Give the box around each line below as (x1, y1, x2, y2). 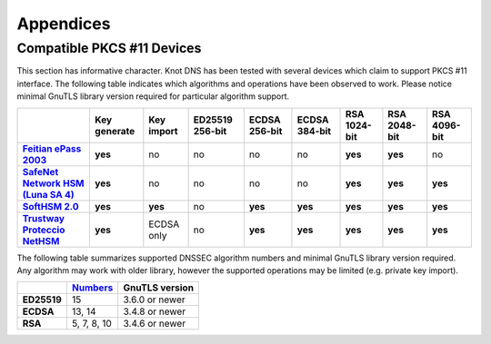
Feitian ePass (22, 142, 82, 154)
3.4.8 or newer (123, 305, 186, 318)
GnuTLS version (123, 281, 195, 294)
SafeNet (22, 165, 59, 178)
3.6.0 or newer (123, 293, 185, 306)
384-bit (296, 124, 332, 137)
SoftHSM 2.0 (22, 200, 79, 212)
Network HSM (22, 177, 85, 190)
